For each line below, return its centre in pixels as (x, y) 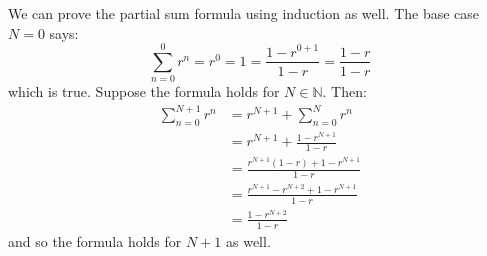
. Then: (344, 91)
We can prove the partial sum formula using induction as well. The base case (244, 13)
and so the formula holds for (95, 240)
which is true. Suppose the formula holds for (144, 91)
